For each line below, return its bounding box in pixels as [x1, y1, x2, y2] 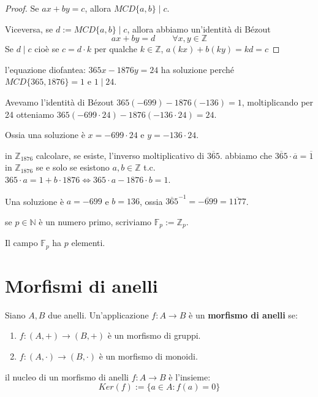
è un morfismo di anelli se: [189, 308, 298, 321]
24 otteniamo [5, 107, 55, 120]
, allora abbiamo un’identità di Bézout [127, 22, 271, 35]
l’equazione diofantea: [5, 63, 86, 75]
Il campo [5, 236, 38, 249]
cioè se [34, 42, 59, 55]
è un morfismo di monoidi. [99, 350, 198, 363]
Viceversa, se [5, 22, 53, 35]
